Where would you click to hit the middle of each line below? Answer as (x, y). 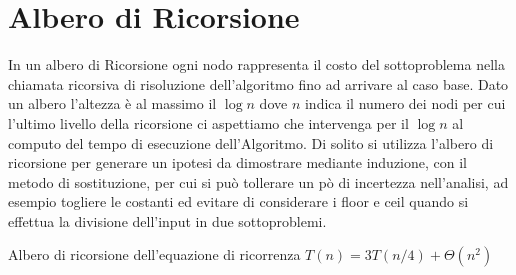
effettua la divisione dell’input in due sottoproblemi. (167, 220)
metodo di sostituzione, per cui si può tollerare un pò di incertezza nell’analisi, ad (258, 181)
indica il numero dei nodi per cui (405, 103)
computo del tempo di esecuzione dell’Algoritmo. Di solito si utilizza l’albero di (251, 142)
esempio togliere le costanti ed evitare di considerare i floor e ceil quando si (238, 201)
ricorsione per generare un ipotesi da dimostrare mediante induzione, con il (238, 162)
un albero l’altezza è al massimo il (112, 103)
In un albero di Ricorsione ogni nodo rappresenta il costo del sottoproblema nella (256, 64)
